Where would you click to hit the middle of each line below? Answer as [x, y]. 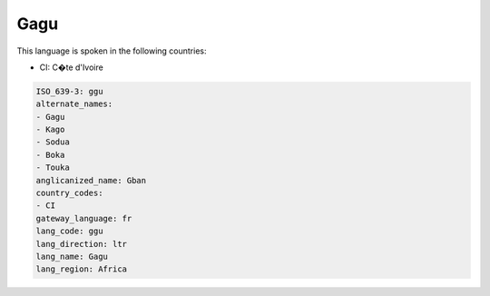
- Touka [53, 168]
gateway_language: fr [84, 218]
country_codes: [69, 193]
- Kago [50, 130]
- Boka [50, 155]
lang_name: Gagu [72, 257]
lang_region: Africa [81, 269]
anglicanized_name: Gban [91, 180]
